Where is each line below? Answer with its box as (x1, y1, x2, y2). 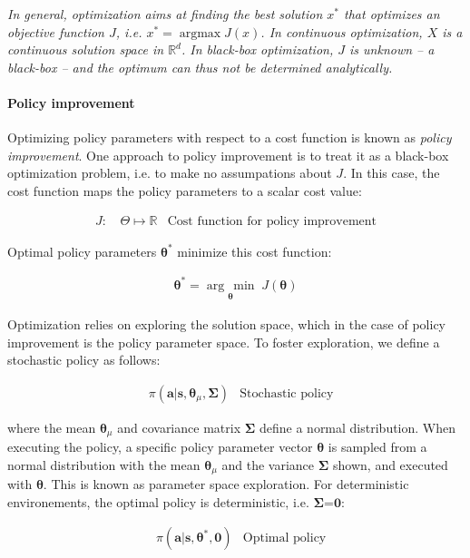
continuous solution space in (7, 40, 164, 59)
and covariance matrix (117, 417, 241, 436)
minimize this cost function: (177, 241, 332, 260)
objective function (7, 22, 104, 41)
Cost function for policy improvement (167, 214, 377, 228)
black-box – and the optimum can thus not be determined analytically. (7, 57, 393, 76)
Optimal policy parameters (7, 241, 157, 260)
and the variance (221, 455, 315, 474)
